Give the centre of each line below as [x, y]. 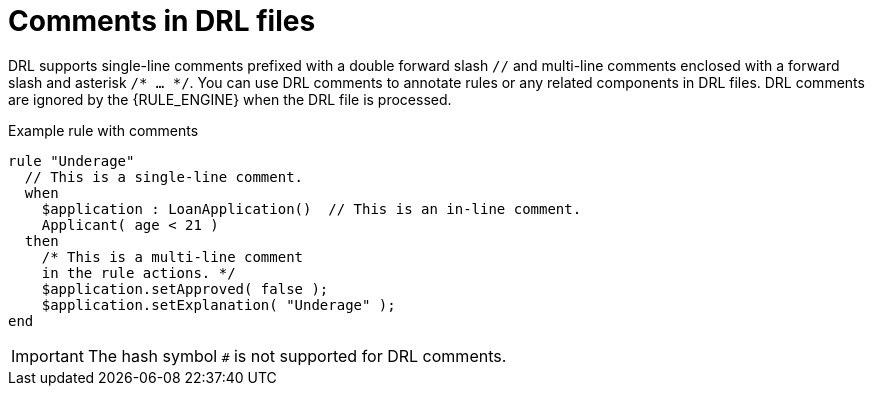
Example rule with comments [103, 130]
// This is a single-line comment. [164, 176]
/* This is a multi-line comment [172, 256]
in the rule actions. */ [138, 272]
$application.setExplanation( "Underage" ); [218, 304]
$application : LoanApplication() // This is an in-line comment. [311, 208]
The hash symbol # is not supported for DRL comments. [297, 355]
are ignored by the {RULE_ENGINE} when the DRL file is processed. [230, 99]
